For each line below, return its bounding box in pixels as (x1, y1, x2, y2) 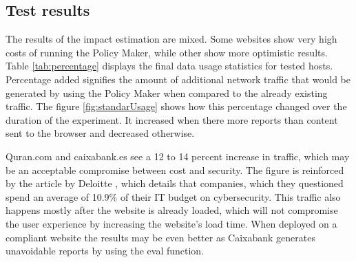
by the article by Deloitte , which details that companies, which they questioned (6, 176, 344, 190)
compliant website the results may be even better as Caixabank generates (6, 230, 316, 244)
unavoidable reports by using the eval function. (6, 243, 205, 258)
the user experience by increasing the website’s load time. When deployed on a (6, 216, 337, 230)
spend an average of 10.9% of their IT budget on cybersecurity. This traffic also (6, 189, 341, 204)
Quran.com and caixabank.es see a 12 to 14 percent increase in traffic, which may (6, 149, 350, 163)
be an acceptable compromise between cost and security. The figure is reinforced (6, 162, 344, 177)
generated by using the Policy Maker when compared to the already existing (6, 85, 328, 100)
